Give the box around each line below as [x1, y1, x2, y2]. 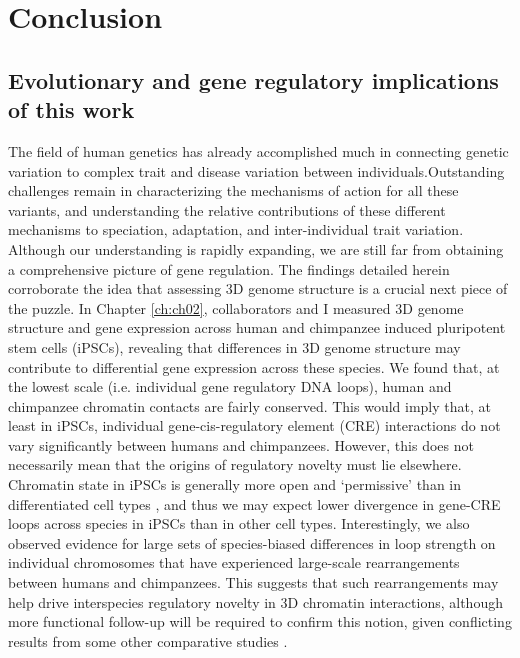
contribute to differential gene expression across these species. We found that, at [8, 356, 500, 377]
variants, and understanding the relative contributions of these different [8, 199, 446, 220]
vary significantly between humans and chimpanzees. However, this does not [8, 434, 474, 455]
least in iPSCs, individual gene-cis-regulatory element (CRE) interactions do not [8, 415, 501, 436]
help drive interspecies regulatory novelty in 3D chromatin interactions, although [8, 591, 503, 612]
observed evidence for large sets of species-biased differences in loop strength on [8, 532, 496, 553]
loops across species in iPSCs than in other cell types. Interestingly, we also [8, 513, 470, 534]
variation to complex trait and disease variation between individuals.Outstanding [8, 160, 505, 181]
